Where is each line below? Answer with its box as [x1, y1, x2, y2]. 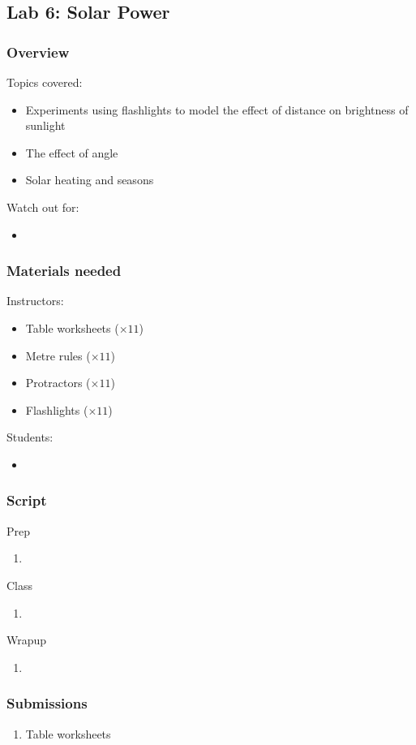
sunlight [25, 117, 66, 134]
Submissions [6, 693, 88, 713]
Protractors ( [25, 374, 91, 391]
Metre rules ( [25, 347, 91, 364]
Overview [6, 41, 70, 62]
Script [6, 490, 47, 510]
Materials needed [6, 261, 122, 281]
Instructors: [6, 292, 64, 309]
